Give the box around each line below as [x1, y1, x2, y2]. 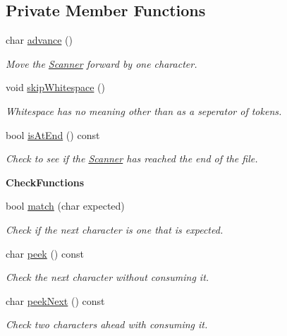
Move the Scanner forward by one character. [6, 56, 197, 71]
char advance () [6, 32, 73, 47]
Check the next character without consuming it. [6, 270, 209, 284]
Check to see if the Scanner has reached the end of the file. [6, 151, 258, 166]
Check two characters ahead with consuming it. [6, 317, 208, 332]
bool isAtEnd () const [6, 127, 100, 142]
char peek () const [6, 246, 84, 260]
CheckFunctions [6, 174, 85, 189]
